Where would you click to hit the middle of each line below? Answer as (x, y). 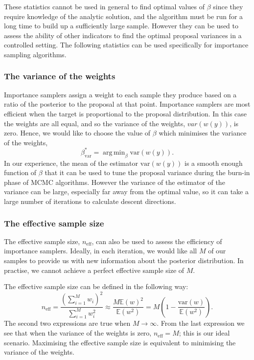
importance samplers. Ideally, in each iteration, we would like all (101, 251)
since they (228, 6)
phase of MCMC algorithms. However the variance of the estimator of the (115, 182)
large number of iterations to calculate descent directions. (90, 201)
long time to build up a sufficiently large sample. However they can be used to (121, 26)
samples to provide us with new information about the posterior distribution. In (124, 260)
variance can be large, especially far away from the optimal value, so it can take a (126, 191)
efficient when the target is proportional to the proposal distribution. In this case (126, 113)
